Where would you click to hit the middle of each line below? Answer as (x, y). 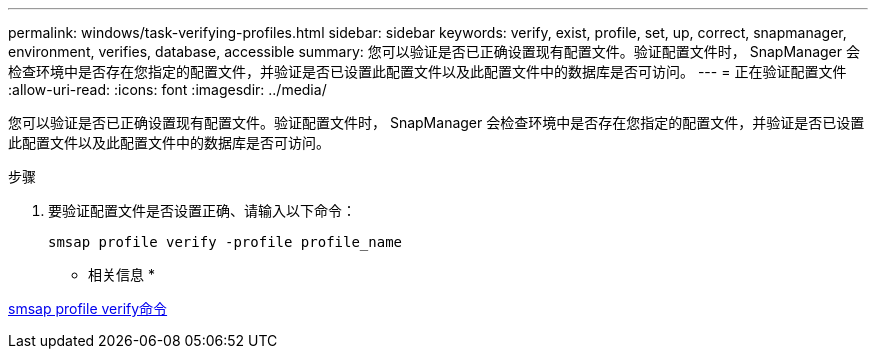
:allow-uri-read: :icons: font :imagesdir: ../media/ (167, 89)
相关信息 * (121, 274)
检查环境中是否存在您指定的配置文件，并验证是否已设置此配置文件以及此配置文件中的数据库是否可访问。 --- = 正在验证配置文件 (427, 71)
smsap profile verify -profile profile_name (225, 242)
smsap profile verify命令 (88, 308)
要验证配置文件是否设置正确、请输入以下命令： (202, 210)
